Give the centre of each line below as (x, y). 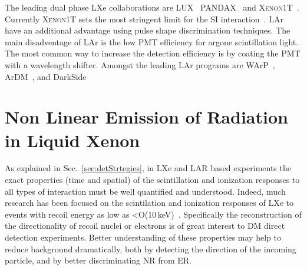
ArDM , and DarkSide (46, 76)
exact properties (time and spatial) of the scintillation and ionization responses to (152, 180)
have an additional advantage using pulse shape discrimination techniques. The (148, 30)
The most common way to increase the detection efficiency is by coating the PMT (153, 53)
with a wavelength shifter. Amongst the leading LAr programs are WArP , (140, 64)
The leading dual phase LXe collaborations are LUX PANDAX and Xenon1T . (152, 7)
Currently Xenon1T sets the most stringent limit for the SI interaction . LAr (144, 19)
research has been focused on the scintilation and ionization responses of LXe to (149, 203)
